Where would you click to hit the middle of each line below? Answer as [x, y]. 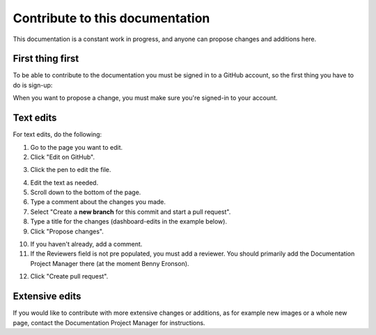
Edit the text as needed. [64, 182]
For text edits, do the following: [57, 134]
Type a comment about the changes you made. [98, 202]
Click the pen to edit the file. [71, 170]
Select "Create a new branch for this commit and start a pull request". [131, 212]
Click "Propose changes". [67, 231]
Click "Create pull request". [69, 276]
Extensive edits [47, 296]
